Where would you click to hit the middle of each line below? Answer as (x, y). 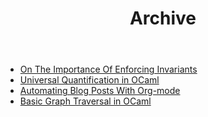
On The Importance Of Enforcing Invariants (108, 69)
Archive (163, 18)
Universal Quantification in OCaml (89, 80)
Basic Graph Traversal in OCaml (85, 101)
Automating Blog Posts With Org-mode (100, 91)
